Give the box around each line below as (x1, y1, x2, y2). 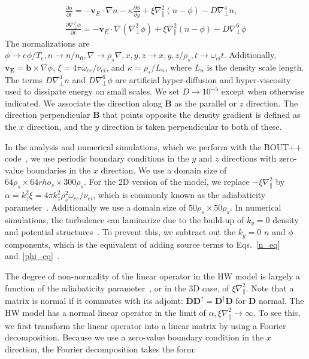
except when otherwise (221, 85, 304, 98)
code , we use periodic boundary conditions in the (5, 152, 189, 165)
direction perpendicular (5, 108, 90, 121)
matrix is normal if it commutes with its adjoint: (5, 294, 183, 307)
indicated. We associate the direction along (5, 96, 162, 109)
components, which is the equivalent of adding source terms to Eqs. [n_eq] (5, 238, 280, 250)
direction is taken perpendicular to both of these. (101, 120, 282, 133)
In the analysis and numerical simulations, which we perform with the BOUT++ (5, 140, 302, 153)
